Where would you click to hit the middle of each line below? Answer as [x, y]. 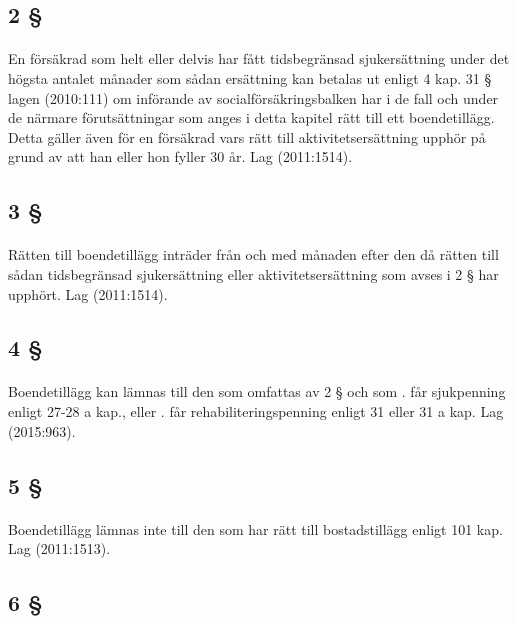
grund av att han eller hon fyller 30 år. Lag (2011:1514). [180, 156]
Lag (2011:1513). [59, 548]
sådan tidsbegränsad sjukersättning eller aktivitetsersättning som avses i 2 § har [253, 273]
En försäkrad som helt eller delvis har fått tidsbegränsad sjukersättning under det [259, 58]
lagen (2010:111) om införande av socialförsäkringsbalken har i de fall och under [253, 97]
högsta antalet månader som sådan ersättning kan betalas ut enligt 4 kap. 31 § [250, 77]
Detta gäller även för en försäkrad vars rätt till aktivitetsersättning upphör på [247, 136]
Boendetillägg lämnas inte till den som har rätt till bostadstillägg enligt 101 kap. [255, 528]
